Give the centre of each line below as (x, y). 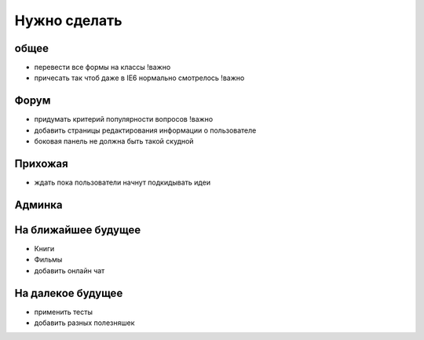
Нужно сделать (68, 20)
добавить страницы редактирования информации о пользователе (145, 130)
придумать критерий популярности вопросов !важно (124, 119)
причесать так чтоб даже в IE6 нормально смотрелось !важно (139, 78)
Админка (38, 205)
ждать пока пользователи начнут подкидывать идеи (122, 183)
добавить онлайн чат (69, 270)
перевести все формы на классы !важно (102, 68)
